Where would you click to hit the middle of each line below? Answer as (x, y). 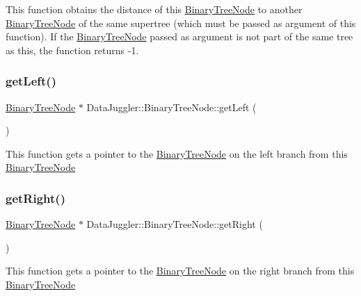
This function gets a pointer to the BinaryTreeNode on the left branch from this (177, 153)
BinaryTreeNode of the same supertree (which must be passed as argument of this (181, 23)
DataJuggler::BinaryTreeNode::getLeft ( (171, 107)
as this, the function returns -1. (72, 50)
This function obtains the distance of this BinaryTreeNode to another (154, 9)
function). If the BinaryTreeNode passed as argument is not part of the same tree (179, 36)
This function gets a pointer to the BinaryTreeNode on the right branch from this (180, 271)
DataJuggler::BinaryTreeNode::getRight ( (175, 224)
